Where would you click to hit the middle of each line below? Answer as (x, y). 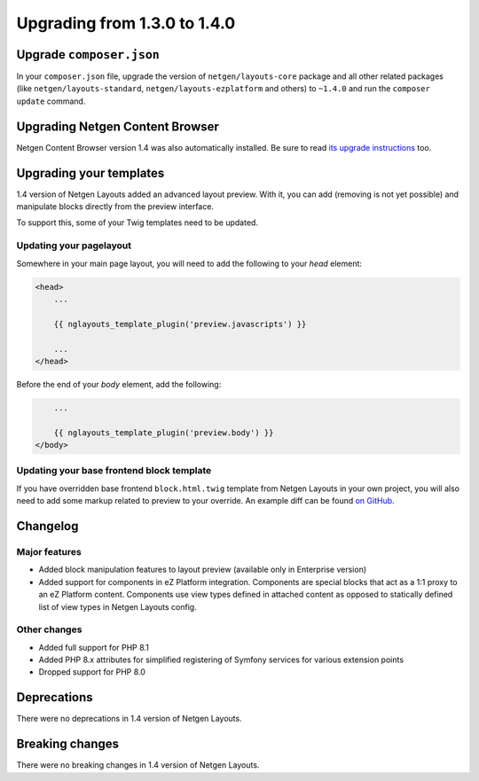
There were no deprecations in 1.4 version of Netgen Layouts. (130, 719)
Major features (49, 551)
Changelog (47, 526)
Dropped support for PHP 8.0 (92, 672)
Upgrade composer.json (88, 55)
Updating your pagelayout (74, 246)
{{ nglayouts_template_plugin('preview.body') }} (164, 433)
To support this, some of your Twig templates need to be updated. (137, 223)
